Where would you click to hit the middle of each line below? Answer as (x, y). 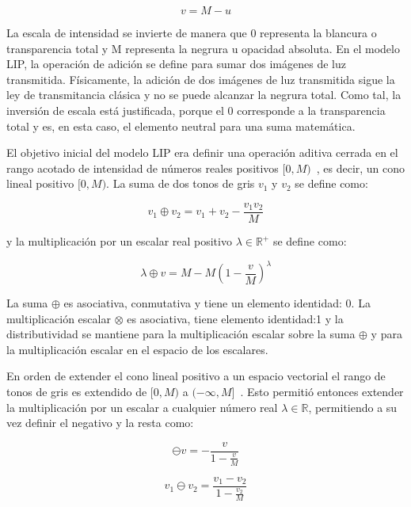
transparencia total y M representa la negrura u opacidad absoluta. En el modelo (203, 48)
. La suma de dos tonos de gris (181, 183)
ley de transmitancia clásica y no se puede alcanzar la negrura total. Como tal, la (204, 95)
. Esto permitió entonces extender (322, 392)
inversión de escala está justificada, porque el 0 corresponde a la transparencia (196, 110)
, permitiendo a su (353, 407)
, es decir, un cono (361, 168)
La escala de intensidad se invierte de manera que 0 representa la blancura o (192, 32)
